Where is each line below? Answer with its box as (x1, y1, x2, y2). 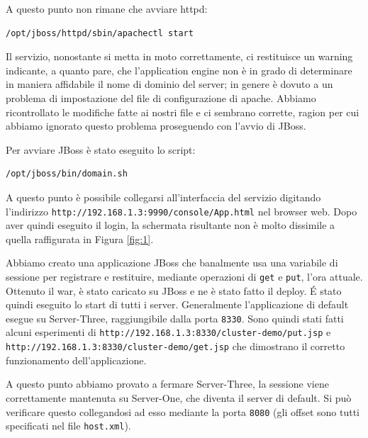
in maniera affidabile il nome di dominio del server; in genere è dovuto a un (6, 77, 333, 91)
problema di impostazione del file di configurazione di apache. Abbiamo (6, 90, 316, 105)
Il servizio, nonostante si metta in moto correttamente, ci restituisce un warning (6, 49, 353, 64)
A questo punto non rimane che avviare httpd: (6, 1, 208, 16)
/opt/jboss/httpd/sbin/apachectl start (6, 28, 194, 38)
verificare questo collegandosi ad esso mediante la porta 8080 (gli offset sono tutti (6, 404, 359, 419)
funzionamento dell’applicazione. (6, 352, 147, 367)
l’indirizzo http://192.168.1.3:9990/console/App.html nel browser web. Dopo (6, 203, 357, 218)
